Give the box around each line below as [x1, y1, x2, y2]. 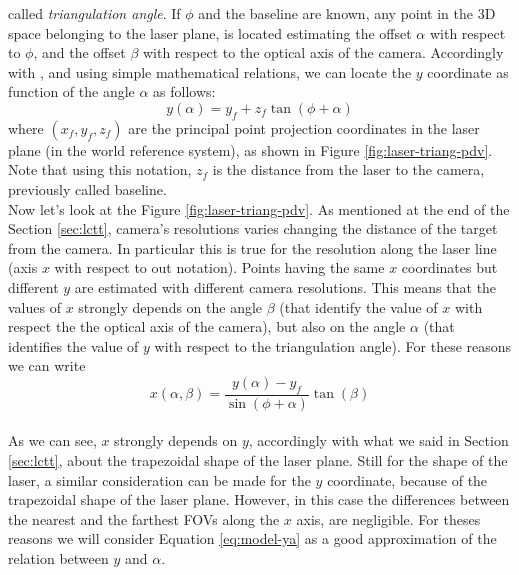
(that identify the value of [279, 296, 438, 317]
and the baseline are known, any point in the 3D [198, 3, 496, 23]
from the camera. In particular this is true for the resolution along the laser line [8, 237, 497, 258]
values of [8, 296, 61, 317]
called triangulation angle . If [8, 3, 181, 23]
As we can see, [8, 430, 97, 451]
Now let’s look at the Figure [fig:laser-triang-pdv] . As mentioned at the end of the [8, 198, 510, 219]
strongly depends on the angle [78, 296, 263, 317]
